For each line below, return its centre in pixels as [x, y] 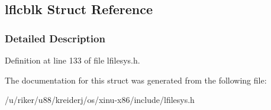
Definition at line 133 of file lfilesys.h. [72, 60]
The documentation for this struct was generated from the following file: [136, 80]
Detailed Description [55, 38]
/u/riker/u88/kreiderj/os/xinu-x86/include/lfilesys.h [100, 100]
